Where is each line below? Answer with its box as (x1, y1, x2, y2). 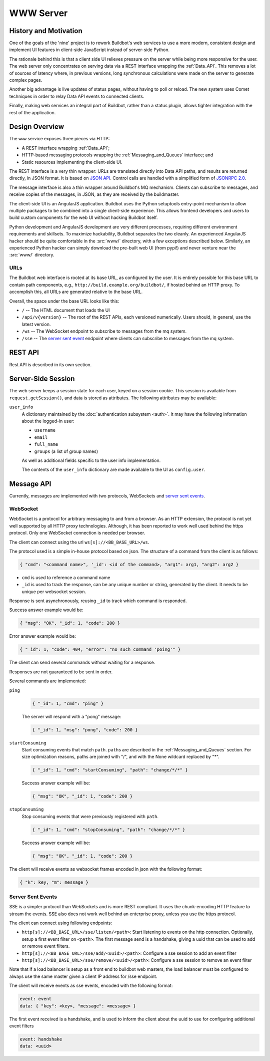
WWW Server (9, 8, 68, 19)
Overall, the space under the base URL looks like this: (9, 298, 119, 304)
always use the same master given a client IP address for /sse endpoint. (9, 973, 157, 979)
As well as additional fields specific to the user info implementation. (21, 457, 161, 463)
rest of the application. (9, 109, 56, 115)
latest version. (21, 321, 51, 327)
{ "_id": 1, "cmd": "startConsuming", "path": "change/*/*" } (32, 767, 188, 773)
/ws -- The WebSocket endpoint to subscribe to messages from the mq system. (21, 328, 187, 334)
